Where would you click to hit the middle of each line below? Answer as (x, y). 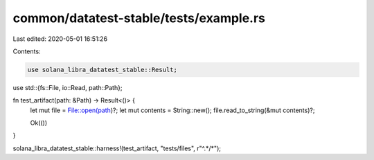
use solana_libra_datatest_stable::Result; (103, 70)
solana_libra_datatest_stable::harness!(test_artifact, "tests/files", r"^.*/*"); (117, 148)
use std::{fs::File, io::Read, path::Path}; (68, 87)
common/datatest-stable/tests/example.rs (139, 18)
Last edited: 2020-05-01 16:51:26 (60, 39)
